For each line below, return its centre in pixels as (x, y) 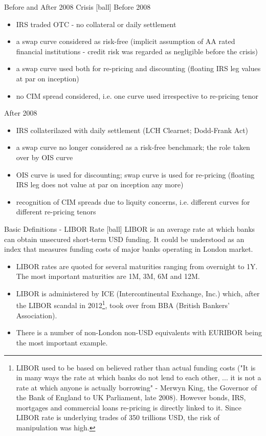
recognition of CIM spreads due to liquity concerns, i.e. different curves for (133, 201)
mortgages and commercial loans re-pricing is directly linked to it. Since (129, 407)
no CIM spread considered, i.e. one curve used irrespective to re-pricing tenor (137, 95)
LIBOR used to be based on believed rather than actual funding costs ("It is (136, 367)
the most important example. (62, 342)
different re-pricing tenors (56, 212)
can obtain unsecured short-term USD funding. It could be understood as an (124, 239)
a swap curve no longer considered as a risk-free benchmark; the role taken (133, 147)
